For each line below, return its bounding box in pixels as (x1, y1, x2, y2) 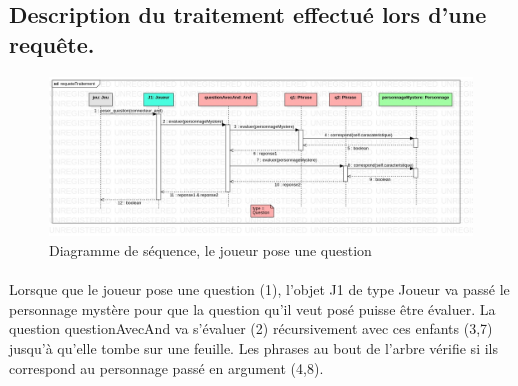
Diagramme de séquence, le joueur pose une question (49, 240, 372, 261)
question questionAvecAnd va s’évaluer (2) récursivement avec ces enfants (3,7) (9, 318, 493, 339)
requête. (9, 28, 95, 59)
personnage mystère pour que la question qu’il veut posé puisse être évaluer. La (9, 298, 496, 319)
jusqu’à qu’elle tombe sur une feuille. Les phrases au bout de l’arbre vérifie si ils (9, 337, 498, 358)
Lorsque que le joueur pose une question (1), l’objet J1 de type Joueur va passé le (9, 279, 510, 300)
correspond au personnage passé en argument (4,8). (9, 357, 324, 378)
